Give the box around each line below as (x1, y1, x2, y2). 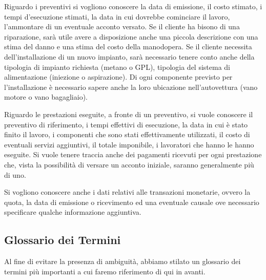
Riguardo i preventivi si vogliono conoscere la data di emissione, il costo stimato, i (4, 1, 262, 11)
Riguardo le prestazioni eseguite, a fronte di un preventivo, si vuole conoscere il (4, 108, 253, 119)
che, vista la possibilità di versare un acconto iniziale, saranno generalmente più (4, 159, 254, 170)
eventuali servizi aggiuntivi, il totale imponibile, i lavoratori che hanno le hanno (4, 139, 254, 150)
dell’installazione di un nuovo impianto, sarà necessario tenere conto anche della (4, 51, 255, 62)
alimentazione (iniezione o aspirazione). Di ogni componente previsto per (4, 71, 233, 82)
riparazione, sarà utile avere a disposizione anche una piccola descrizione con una (4, 31, 258, 42)
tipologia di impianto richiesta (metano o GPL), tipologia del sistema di (4, 61, 230, 72)
